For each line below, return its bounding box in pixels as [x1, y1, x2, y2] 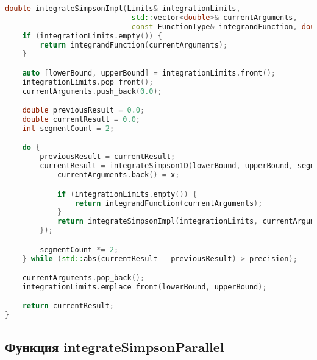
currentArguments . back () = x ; [57, 171, 180, 180]
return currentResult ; [22, 302, 114, 311]
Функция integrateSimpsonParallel [5, 337, 224, 356]
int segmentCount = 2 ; [22, 124, 115, 133]
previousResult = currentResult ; [40, 152, 176, 161]
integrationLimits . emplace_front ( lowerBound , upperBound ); [22, 282, 267, 291]
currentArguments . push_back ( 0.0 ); [22, 86, 162, 96]
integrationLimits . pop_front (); [22, 77, 154, 86]
